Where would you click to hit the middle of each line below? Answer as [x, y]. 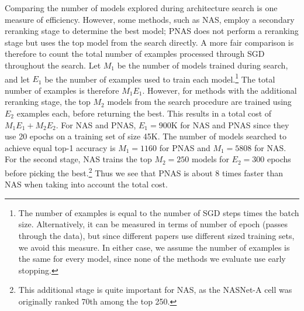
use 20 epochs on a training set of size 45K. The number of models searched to [146, 136]
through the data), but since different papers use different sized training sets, [156, 235]
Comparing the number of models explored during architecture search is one [141, 8]
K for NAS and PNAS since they [230, 124]
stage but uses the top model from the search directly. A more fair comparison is [149, 42]
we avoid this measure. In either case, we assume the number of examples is [154, 247]
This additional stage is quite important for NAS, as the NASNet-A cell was [155, 290]
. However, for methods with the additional [220, 90]
